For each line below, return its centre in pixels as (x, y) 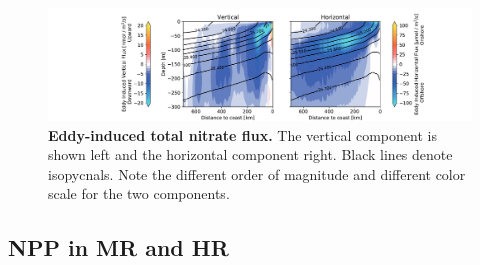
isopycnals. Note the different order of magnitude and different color (257, 173)
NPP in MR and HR (118, 247)
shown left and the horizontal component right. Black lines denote (250, 154)
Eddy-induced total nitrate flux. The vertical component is (242, 134)
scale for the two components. (139, 193)
